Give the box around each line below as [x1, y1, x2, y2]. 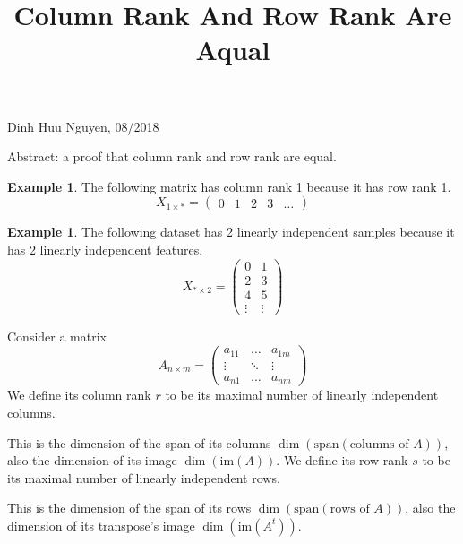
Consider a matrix [7, 326, 107, 345]
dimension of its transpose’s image [7, 515, 195, 534]
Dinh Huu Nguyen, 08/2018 [7, 117, 159, 135]
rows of [330, 503, 370, 516]
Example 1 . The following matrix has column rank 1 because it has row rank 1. [7, 177, 451, 195]
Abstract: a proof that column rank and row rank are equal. [7, 147, 337, 166]
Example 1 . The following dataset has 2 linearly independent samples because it [7, 222, 455, 241]
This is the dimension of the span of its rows [7, 498, 252, 517]
